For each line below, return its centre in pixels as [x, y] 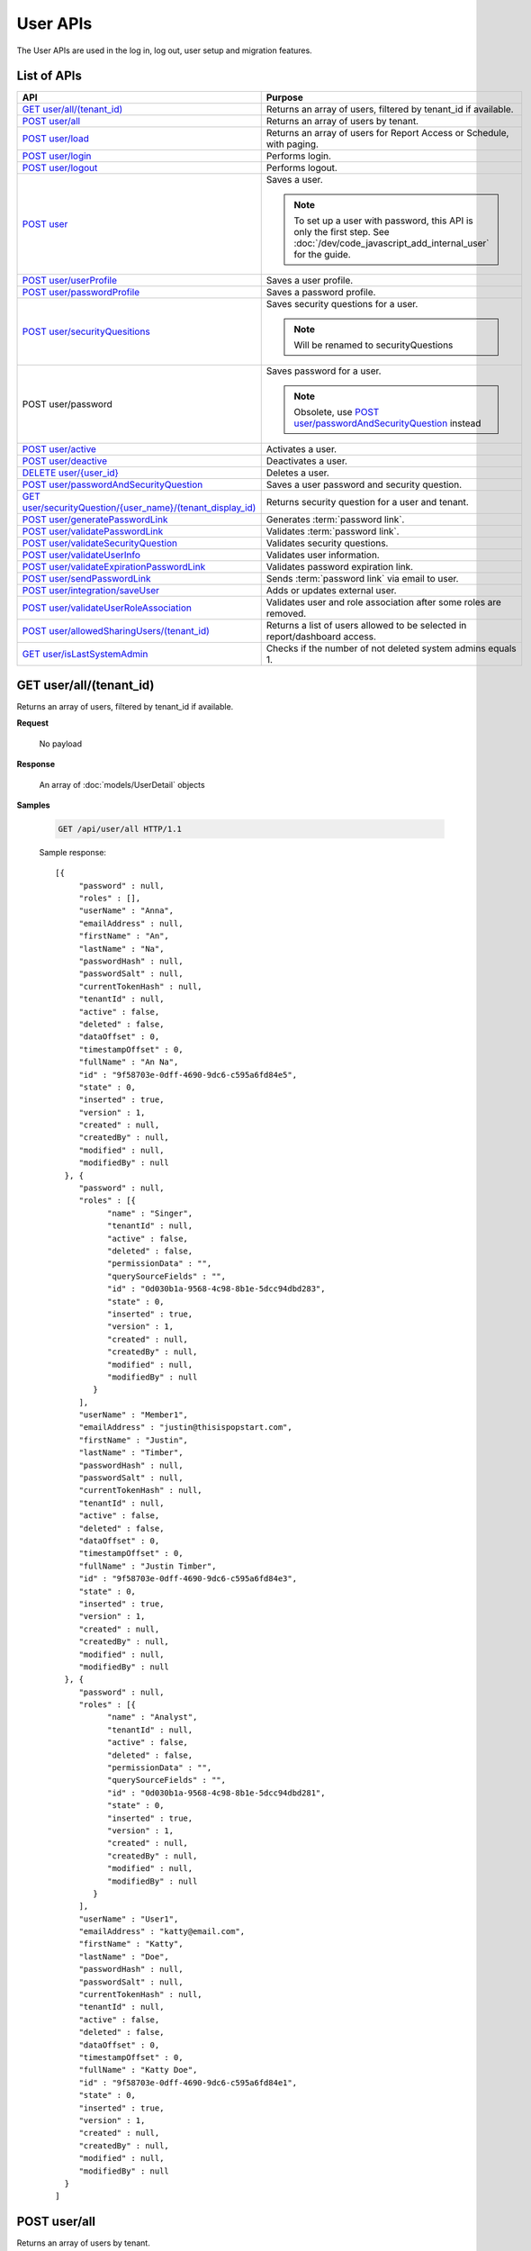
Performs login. [299, 156]
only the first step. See [342, 232]
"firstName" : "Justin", [134, 1440]
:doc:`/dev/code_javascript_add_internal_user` [391, 243]
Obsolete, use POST [337, 412]
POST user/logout [60, 168]
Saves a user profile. [310, 281]
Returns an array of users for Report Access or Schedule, [387, 133]
